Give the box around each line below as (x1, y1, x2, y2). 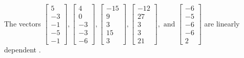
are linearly (204, 18, 240, 28)
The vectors (4, 18, 41, 28)
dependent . (4, 44, 41, 55)
